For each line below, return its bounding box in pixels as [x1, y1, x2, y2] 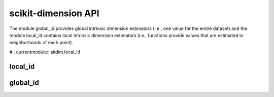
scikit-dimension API [9, 8, 99, 19]
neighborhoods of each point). [9, 40, 74, 46]
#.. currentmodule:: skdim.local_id [9, 49, 81, 55]
